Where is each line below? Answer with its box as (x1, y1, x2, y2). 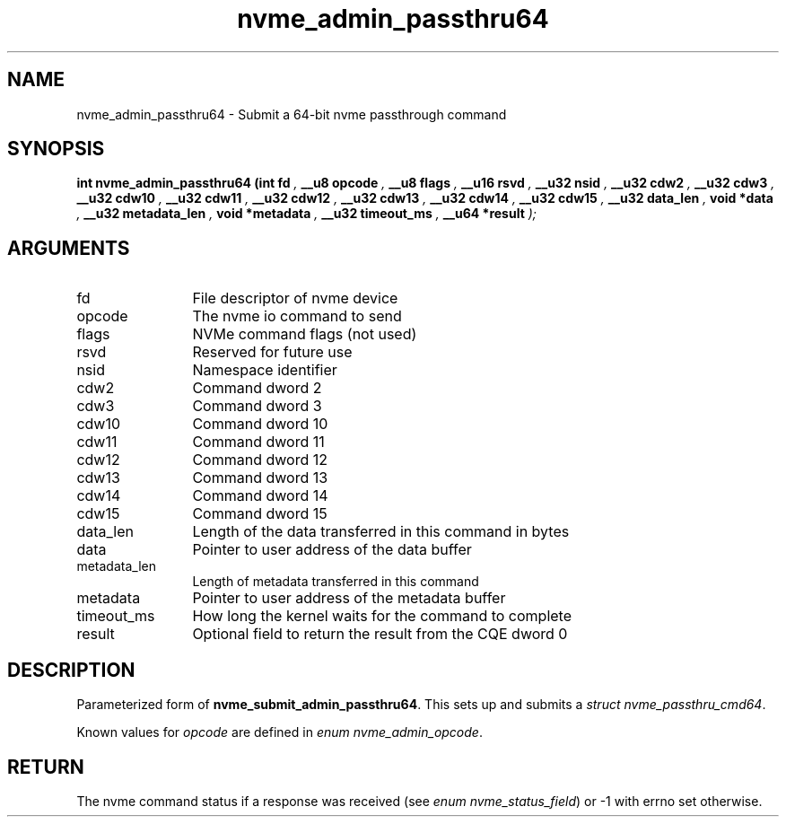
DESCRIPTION (7, 658, 135, 681)
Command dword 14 (192, 487, 328, 505)
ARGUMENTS (7, 236, 130, 259)
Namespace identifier (192, 361, 337, 380)
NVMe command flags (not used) (192, 325, 417, 344)
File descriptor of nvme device (192, 289, 398, 308)
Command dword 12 (192, 451, 327, 469)
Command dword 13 (192, 469, 328, 487)
